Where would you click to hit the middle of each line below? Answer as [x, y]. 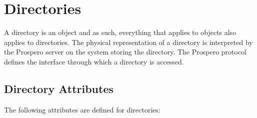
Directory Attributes [59, 88]
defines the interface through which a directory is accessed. [94, 61]
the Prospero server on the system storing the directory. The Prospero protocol [125, 52]
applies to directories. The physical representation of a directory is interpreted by [128, 42]
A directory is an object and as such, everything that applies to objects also [120, 32]
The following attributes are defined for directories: [82, 109]
